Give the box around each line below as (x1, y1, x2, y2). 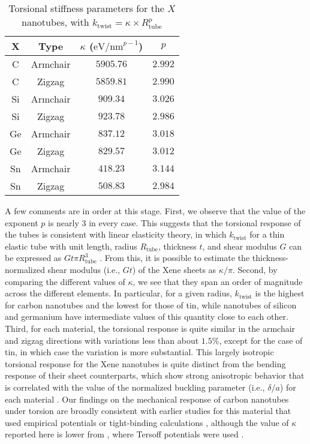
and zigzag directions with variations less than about (5, 334, 199, 346)
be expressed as (5, 251, 62, 264)
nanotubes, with (22, 15, 89, 29)
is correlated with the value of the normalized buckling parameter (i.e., (5, 380, 265, 393)
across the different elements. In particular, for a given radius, (5, 287, 232, 299)
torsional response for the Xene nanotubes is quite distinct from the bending (5, 357, 286, 370)
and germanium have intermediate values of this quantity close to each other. (5, 310, 288, 323)
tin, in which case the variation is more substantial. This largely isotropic (5, 346, 274, 358)
